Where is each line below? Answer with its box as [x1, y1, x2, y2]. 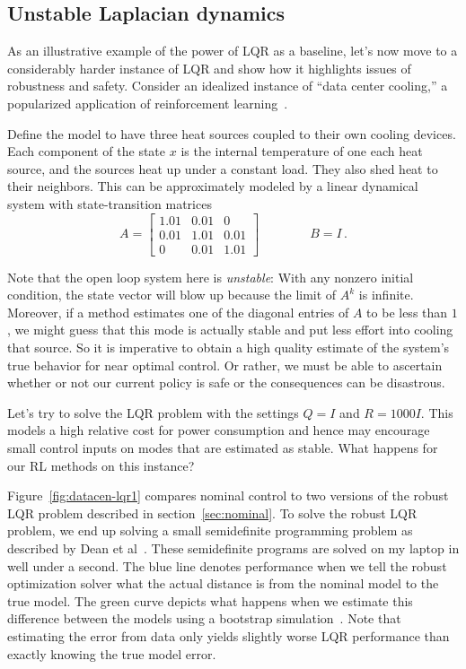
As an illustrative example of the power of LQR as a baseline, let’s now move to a [7, 41, 458, 60]
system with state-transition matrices [7, 194, 212, 213]
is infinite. [358, 285, 414, 304]
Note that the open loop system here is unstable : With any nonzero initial [7, 267, 414, 286]
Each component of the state [7, 142, 166, 161]
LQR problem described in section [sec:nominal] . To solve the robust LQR [7, 503, 418, 522]
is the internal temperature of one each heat [180, 142, 423, 161]
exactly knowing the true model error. [7, 644, 216, 663]
